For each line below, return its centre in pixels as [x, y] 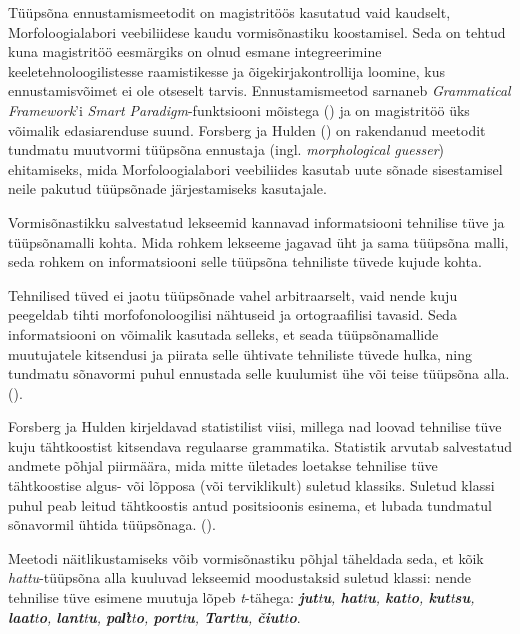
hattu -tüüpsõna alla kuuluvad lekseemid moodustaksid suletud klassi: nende [239, 577]
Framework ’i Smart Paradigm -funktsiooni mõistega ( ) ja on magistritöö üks [239, 109]
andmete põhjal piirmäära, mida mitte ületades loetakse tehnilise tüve [223, 465]
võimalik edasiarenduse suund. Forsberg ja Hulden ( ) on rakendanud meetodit [247, 129]
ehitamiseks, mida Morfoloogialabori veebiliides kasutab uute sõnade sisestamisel [255, 168]
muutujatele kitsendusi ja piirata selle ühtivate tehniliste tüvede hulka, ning [240, 353]
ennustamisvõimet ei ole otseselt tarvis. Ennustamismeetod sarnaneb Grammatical [259, 90]
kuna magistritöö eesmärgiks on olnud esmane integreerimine [195, 51]
